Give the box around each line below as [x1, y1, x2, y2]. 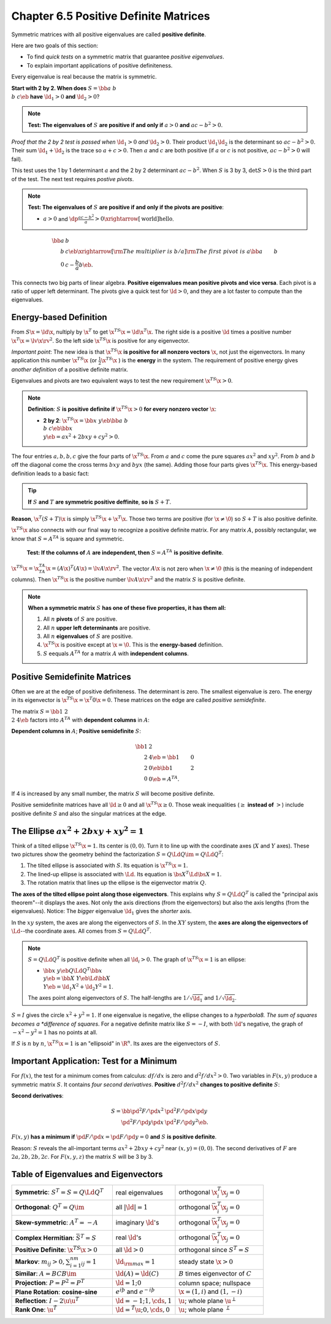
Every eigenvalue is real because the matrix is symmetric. [11, 73, 158, 80]
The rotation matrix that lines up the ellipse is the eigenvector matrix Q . [26, 879, 207, 887]
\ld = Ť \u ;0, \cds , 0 [115, 1304, 170, 1314]
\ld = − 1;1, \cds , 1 [115, 1296, 172, 1305]
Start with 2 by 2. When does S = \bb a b [11, 84, 116, 92]
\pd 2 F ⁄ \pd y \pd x [121, 1118, 164, 1126]
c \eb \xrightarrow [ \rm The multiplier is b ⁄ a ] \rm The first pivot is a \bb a [65, 247, 263, 255]
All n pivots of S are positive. [43, 615, 118, 623]
